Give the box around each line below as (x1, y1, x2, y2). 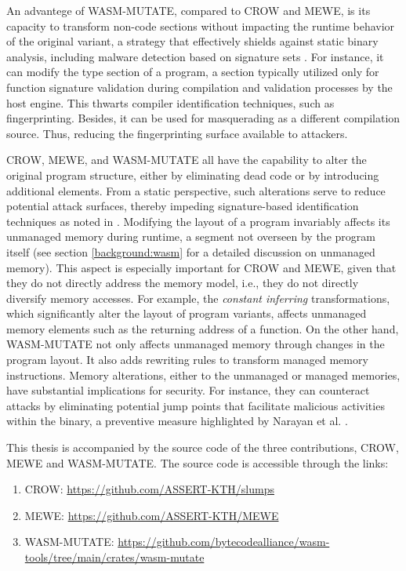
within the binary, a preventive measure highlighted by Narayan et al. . (6, 413, 348, 429)
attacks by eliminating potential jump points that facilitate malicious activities (6, 397, 385, 413)
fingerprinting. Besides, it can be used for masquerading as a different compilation (6, 110, 401, 126)
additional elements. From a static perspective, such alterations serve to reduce (6, 182, 386, 198)
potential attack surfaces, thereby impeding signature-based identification (6, 198, 359, 214)
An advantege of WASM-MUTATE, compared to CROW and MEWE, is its (6, 2, 371, 18)
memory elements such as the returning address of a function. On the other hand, (6, 320, 399, 336)
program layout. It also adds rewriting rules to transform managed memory (6, 351, 368, 368)
